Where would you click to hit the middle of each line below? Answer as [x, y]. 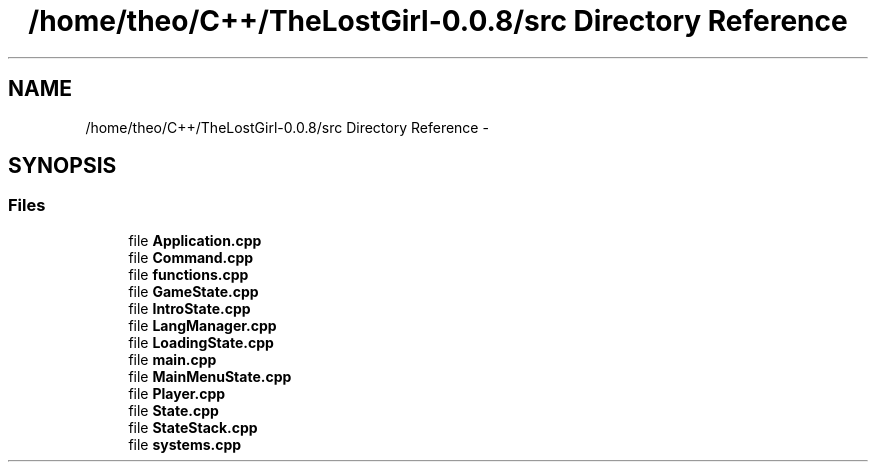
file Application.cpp [195, 240]
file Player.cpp [177, 393]
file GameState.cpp [193, 291]
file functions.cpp [188, 274]
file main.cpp [172, 359]
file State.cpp [173, 410]
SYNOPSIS [62, 166]
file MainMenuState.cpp [210, 376]
